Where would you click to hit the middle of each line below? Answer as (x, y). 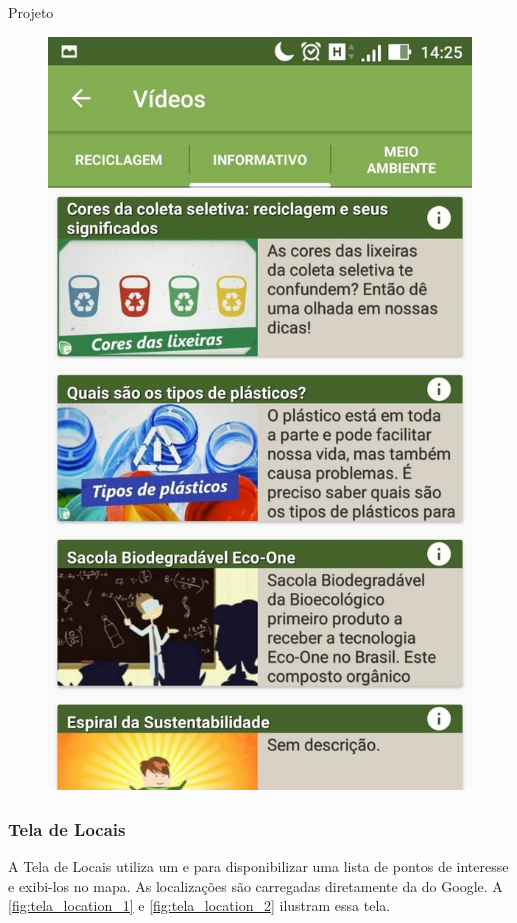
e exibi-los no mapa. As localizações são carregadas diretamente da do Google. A (255, 885)
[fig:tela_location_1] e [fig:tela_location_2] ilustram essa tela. (199, 905)
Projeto (31, 12)
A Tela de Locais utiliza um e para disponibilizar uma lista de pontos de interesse (258, 866)
